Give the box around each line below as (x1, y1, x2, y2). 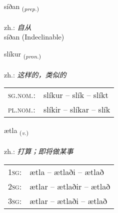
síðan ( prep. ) (4, 1, 39, 12)
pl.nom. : (8, 103, 35, 115)
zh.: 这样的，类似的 (4, 69, 66, 79)
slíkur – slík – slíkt (43, 89, 108, 101)
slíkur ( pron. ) (4, 48, 41, 60)
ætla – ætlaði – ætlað (29, 165, 104, 177)
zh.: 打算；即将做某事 (4, 145, 73, 156)
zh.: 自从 (4, 21, 31, 32)
